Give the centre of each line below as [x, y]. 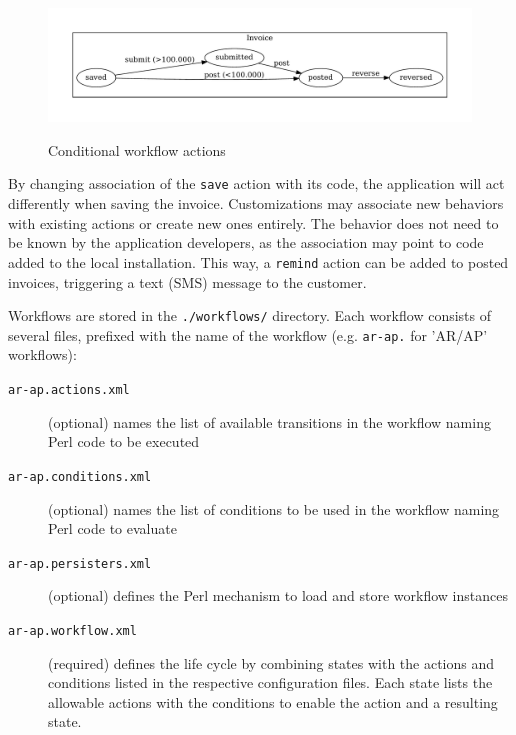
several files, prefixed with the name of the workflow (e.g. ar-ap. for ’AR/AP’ [248, 334]
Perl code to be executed [124, 441]
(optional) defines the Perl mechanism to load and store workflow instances [278, 595]
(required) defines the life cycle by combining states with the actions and [271, 662]
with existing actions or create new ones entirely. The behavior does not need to [253, 222]
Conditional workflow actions [137, 149]
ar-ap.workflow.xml [72, 631]
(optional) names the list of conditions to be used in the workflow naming [274, 508]
